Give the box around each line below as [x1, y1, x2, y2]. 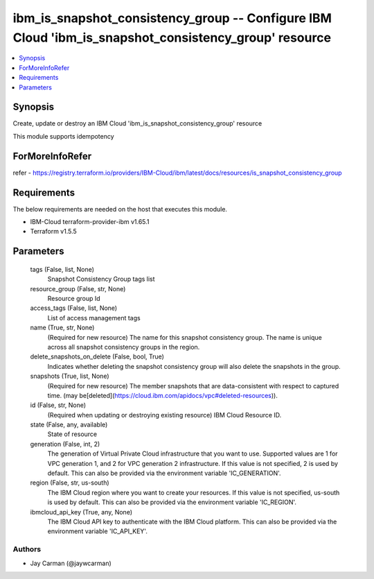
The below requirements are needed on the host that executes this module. [12, 205, 228, 213]
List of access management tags [47, 313, 141, 322]
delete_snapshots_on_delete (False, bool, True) [30, 352, 164, 361]
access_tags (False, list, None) [30, 304, 118, 312]
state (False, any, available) [30, 420, 108, 429]
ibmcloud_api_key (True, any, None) [30, 508, 133, 516]
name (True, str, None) [30, 323, 95, 332]
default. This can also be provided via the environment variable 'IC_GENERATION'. [47, 469, 281, 478]
